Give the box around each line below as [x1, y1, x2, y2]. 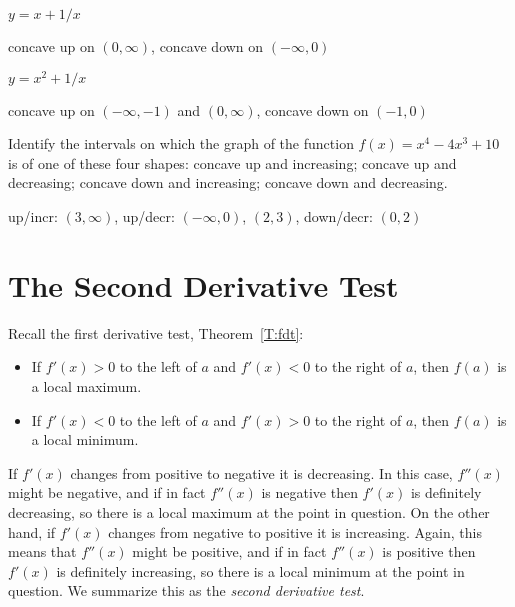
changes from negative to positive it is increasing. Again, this [108, 521, 482, 542]
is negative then [261, 482, 358, 503]
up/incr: [8, 206, 58, 227]
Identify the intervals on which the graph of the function [8, 133, 354, 154]
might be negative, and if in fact [8, 482, 206, 503]
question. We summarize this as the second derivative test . [8, 580, 365, 601]
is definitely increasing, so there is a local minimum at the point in [56, 560, 465, 581]
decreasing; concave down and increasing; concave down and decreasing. [8, 172, 448, 193]
